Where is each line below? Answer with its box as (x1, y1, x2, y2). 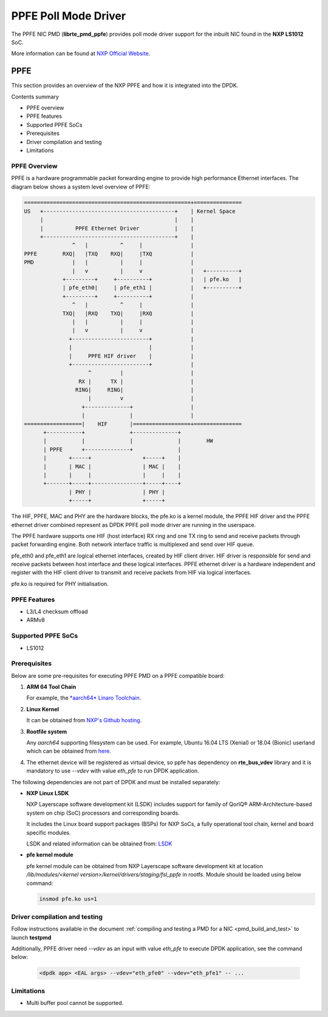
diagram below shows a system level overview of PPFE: (11, 183, 151, 190)
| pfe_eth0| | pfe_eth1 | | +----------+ (62, 284, 242, 291)
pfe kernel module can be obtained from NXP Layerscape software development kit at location (26, 862, 264, 869)
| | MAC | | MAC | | (43, 463, 182, 470)
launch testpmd (11, 934, 52, 941)
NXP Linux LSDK (26, 789, 69, 796)
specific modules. (26, 829, 71, 836)
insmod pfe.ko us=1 (39, 895, 97, 903)
